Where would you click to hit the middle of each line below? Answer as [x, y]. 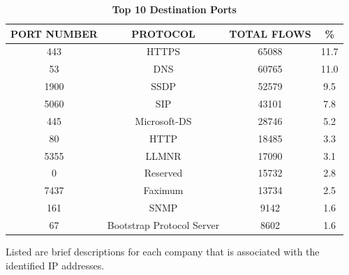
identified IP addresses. [55, 265]
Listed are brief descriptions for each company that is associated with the [163, 251]
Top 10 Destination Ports [174, 9]
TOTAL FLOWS [270, 33]
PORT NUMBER [54, 33]
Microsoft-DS [163, 120]
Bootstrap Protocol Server [163, 224]
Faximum [163, 190]
